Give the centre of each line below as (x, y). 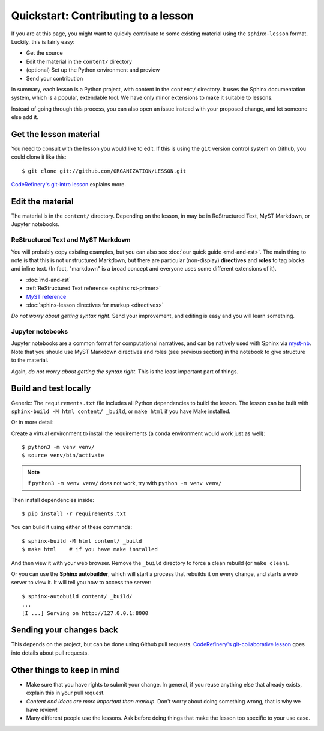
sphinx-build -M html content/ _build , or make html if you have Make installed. (121, 411)
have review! (42, 709)
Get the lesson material (55, 134)
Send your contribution (55, 78)
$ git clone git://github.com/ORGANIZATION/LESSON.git (104, 171)
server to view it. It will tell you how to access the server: (81, 583)
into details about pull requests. (50, 653)
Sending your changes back (64, 630)
